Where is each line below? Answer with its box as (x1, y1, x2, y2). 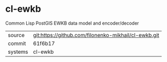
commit (8, 39, 26, 47)
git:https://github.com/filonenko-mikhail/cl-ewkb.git (33, 31, 160, 38)
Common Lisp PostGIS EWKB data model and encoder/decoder (5, 20, 139, 26)
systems (8, 48, 28, 55)
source (8, 31, 25, 38)
